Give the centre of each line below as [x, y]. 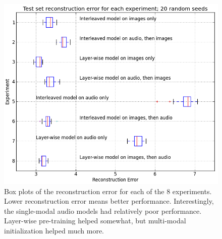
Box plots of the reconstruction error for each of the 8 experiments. [108, 191]
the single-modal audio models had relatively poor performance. [103, 211]
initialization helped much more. [54, 230]
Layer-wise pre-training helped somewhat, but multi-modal [95, 221]
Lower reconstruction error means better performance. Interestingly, [109, 201]
